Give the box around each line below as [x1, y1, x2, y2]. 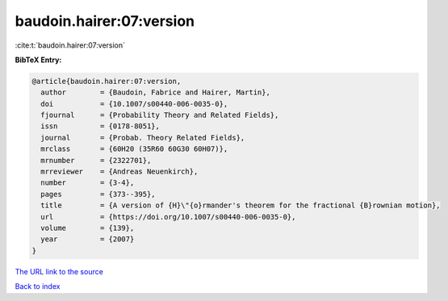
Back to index [15, 282, 61, 291]
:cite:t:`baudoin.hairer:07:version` [15, 40, 125, 50]
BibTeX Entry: [15, 55, 62, 65]
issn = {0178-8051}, [40, 122, 161, 131]
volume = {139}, [40, 224, 135, 232]
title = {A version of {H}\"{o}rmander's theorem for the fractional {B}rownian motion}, [40, 201, 441, 210]
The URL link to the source [15, 266, 104, 276]
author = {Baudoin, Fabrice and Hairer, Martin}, [40, 88, 270, 97]
